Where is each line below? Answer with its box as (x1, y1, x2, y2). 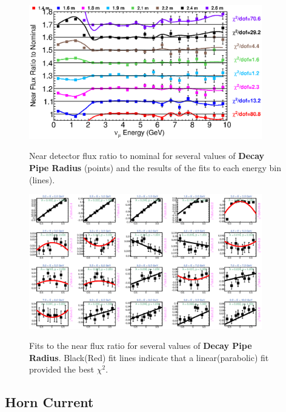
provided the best (29, 363, 95, 376)
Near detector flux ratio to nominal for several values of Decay (29, 149, 265, 162)
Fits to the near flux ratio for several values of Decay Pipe (29, 339, 252, 352)
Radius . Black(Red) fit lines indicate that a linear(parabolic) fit (29, 351, 269, 363)
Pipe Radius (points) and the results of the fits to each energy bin (29, 161, 282, 174)
